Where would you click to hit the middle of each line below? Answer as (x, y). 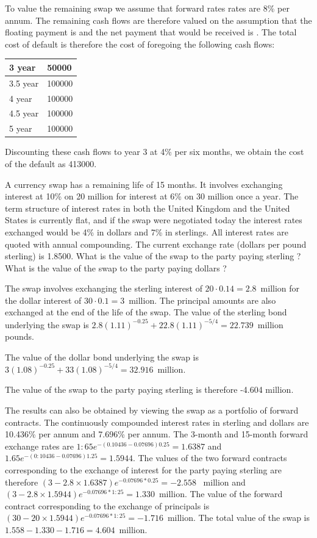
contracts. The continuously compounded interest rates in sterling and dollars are (157, 422)
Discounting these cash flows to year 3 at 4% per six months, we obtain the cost (155, 152)
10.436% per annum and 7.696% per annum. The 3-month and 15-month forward (157, 434)
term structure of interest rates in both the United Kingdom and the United (148, 208)
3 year (23, 67)
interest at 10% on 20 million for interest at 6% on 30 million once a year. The (152, 196)
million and (224, 482)
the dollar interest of (43, 300)
